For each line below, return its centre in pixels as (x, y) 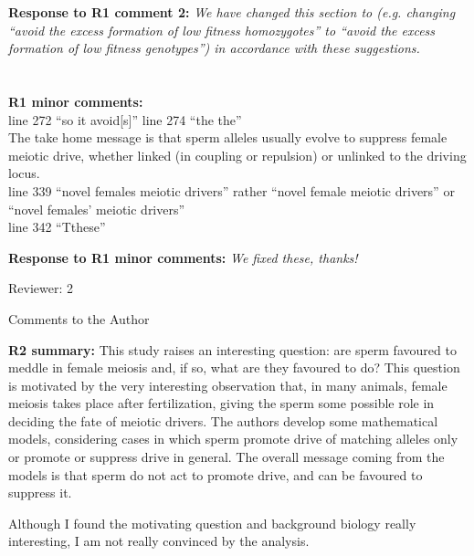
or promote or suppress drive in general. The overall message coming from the (226, 457)
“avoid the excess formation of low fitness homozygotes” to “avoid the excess (222, 30)
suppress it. (40, 493)
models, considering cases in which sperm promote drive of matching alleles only (233, 439)
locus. (24, 173)
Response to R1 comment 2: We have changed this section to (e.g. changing (232, 12)
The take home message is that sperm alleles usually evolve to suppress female (228, 137)
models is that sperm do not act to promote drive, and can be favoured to (216, 474)
